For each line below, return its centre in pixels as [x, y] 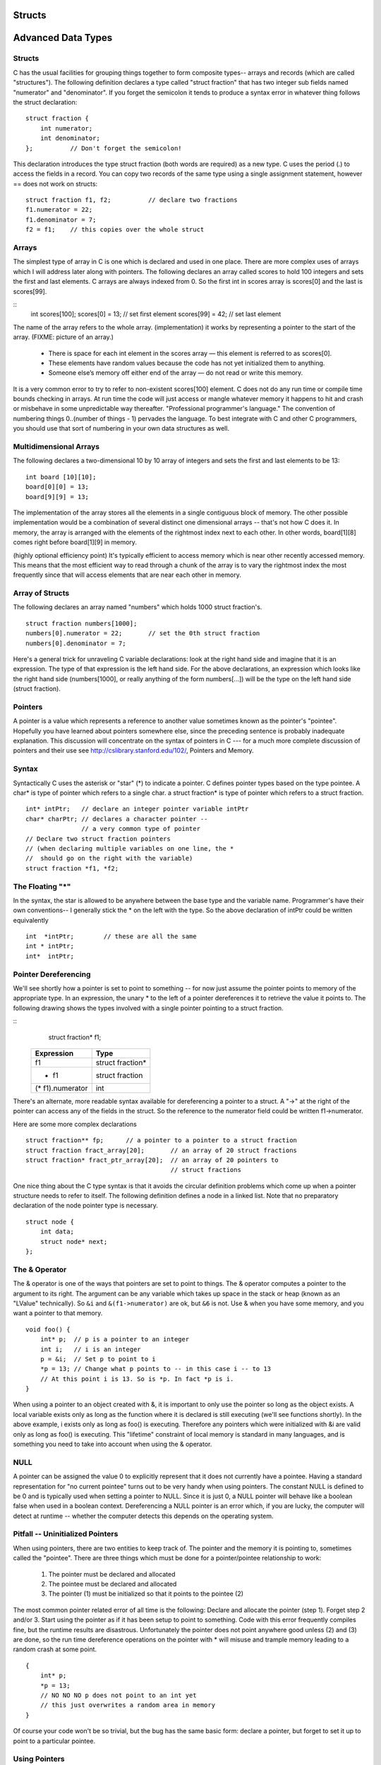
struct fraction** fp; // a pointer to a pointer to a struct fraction [162, 1141]
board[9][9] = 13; [58, 497]
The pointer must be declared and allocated [112, 1574]
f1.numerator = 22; [59, 210]
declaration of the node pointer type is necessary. [86, 1205]
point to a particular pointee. [54, 1741]
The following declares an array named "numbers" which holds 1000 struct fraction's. [138, 607]
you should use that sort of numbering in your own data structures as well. [121, 429]
